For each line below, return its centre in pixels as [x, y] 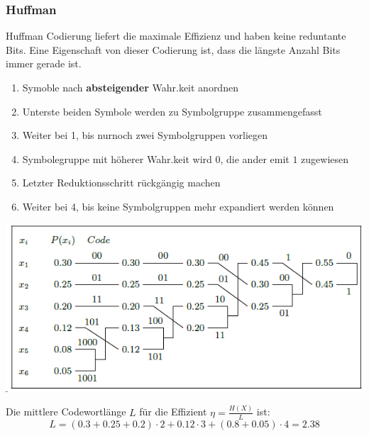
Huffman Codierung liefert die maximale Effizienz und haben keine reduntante [176, 36]
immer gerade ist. [44, 63]
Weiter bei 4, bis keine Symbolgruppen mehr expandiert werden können [178, 206]
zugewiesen [325, 158]
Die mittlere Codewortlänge [66, 412]
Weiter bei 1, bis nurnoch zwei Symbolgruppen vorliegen [145, 135]
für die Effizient [173, 412]
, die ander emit [255, 158]
